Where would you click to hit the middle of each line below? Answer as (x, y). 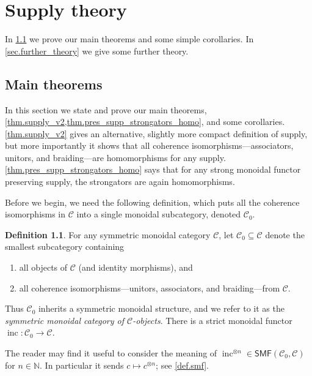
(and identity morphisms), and (136, 267)
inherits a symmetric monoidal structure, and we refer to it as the (161, 308)
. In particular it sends (82, 365)
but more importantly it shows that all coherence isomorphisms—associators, (149, 145)
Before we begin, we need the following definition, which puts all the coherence (152, 202)
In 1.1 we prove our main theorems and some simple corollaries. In (129, 39)
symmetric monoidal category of (65, 320)
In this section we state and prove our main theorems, (106, 109)
